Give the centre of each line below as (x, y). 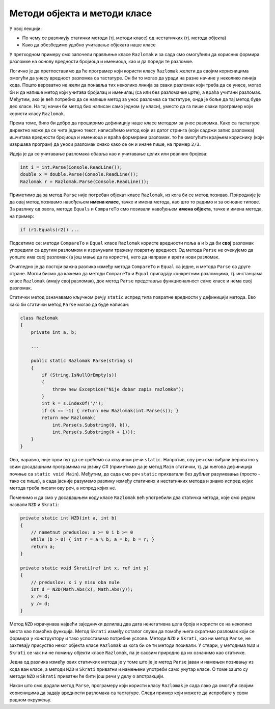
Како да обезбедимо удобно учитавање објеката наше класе (89, 45)
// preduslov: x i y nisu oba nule (75, 582)
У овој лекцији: (25, 29)
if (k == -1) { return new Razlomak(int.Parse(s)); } (110, 411)
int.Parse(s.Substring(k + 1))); (94, 432)
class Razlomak (39, 318)
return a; (43, 546)
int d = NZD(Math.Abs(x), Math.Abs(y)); (82, 589)
